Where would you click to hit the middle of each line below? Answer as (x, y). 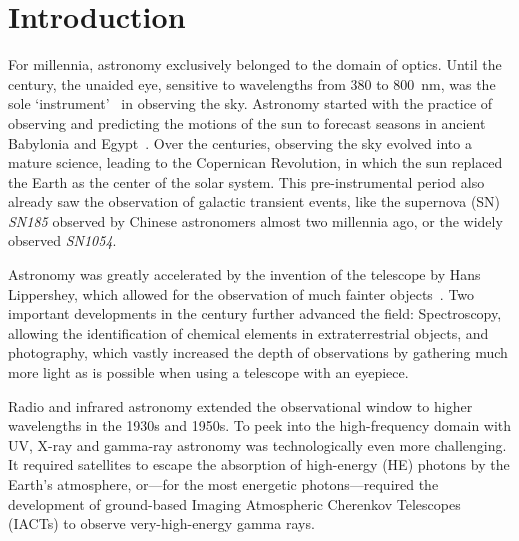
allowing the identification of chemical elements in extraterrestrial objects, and (248, 332)
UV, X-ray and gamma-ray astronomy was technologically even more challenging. (257, 444)
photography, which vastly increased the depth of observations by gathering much (258, 352)
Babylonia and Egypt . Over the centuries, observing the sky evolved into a (240, 142)
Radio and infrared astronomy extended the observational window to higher (240, 405)
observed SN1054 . (62, 240)
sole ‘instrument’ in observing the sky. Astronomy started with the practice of (250, 103)
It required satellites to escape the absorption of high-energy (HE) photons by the (259, 464)
